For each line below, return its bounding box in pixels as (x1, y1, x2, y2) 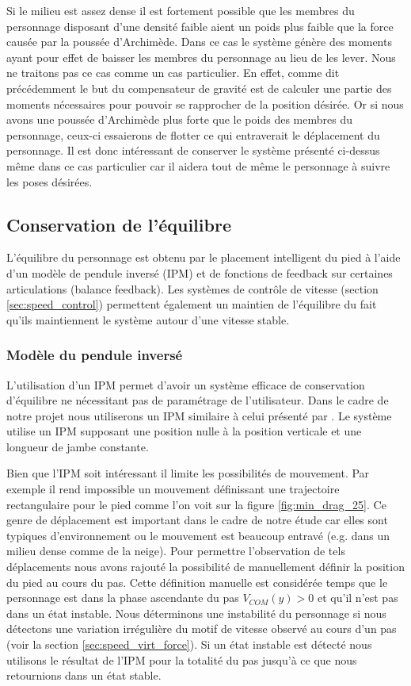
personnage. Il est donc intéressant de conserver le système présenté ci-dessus (6, 142, 380, 159)
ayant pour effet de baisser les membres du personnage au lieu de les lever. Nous (6, 48, 396, 65)
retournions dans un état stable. (6, 667, 162, 684)
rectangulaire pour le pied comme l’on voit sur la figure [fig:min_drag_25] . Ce (6, 496, 386, 512)
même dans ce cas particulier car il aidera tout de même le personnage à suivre (6, 157, 390, 174)
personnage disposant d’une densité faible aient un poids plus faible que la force (6, 17, 394, 34)
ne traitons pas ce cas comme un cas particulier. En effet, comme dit (6, 64, 340, 81)
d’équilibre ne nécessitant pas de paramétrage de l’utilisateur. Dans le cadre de (6, 392, 389, 408)
